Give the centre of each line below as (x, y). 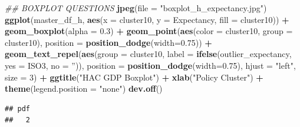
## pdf (17, 108)
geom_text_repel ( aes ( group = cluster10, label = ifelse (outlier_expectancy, (148, 54)
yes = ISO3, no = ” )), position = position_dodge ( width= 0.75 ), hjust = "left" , (150, 65)
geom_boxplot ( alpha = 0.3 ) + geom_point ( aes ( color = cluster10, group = (149, 31)
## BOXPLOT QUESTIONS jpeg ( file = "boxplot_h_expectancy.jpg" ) (136, 8)
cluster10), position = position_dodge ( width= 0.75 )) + (108, 42)
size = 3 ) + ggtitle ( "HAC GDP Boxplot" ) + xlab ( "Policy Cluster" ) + (134, 77)
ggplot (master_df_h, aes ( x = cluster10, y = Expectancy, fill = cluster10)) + (147, 19)
